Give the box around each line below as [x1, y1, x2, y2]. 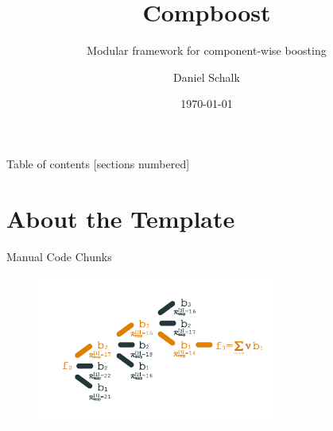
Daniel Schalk [173, 68, 240, 85]
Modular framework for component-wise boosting [87, 42, 327, 59]
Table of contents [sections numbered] [6, 155, 190, 171]
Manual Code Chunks [6, 248, 112, 264]
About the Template [6, 202, 235, 234]
